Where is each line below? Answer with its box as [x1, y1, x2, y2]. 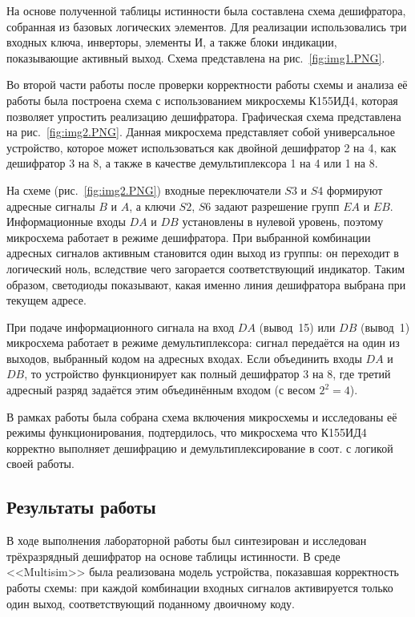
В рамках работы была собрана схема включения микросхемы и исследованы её [6, 408, 397, 425]
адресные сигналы [6, 197, 95, 214]
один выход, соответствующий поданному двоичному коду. [6, 595, 295, 611]
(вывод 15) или [259, 318, 336, 335]
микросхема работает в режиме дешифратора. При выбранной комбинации [6, 228, 371, 245]
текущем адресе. [6, 292, 87, 308]
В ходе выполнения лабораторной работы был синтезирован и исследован [6, 532, 367, 549]
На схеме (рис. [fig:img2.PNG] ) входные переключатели [6, 181, 281, 198]
